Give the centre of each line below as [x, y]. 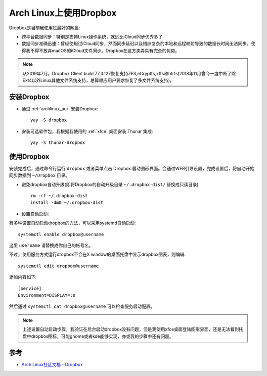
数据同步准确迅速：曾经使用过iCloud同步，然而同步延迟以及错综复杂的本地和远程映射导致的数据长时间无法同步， [136, 44]
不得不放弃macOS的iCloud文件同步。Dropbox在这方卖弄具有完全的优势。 [105, 50]
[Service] [30, 288]
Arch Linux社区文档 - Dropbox [52, 365]
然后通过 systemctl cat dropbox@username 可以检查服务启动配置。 [82, 306]
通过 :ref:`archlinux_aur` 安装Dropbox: [60, 108]
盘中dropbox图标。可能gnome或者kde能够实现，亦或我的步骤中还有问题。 [98, 336]
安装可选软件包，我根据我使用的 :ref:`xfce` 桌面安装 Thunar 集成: [87, 131]
